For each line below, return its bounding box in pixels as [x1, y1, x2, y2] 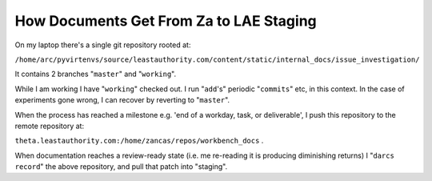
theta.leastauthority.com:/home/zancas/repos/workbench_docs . [14, 136, 264, 146]
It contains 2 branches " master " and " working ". [14, 69, 177, 79]
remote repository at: [14, 121, 84, 131]
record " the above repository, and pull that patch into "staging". [14, 162, 228, 171]
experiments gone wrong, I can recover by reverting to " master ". [14, 95, 230, 105]
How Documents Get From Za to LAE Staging [14, 12, 318, 30]
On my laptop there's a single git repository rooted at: [14, 40, 191, 50]
